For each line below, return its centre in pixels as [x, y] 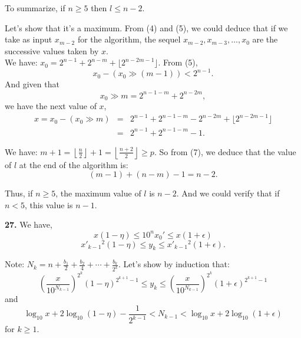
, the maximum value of [98, 193]
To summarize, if [35, 8]
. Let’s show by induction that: [174, 264]
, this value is [49, 204]
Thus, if [19, 193]
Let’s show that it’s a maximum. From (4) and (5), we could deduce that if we [146, 27]
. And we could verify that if [228, 193]
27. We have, [29, 224]
